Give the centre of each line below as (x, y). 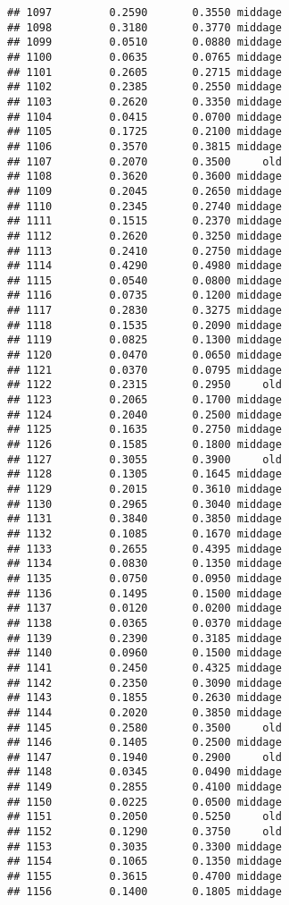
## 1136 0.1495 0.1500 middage (144, 593)
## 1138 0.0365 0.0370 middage (144, 623)
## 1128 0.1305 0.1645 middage (144, 474)
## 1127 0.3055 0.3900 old (144, 459)
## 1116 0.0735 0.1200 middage (144, 296)
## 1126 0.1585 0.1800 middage (144, 445)
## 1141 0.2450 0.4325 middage (144, 668)
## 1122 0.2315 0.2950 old (144, 385)
